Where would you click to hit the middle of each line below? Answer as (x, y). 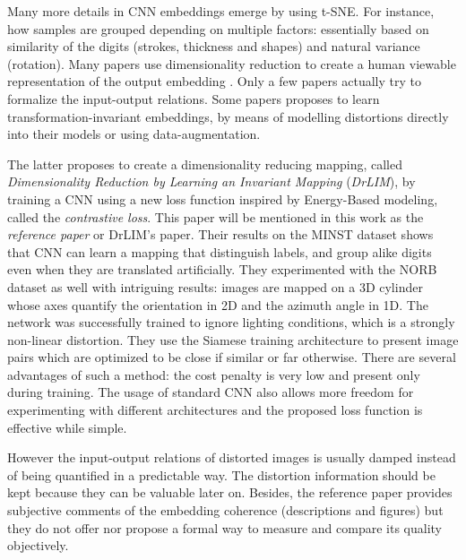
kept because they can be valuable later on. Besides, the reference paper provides (230, 492)
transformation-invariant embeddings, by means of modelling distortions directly (228, 116)
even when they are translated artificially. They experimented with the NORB (222, 269)
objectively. (38, 545)
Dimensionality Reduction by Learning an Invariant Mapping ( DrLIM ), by (211, 181)
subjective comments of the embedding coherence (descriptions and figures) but (225, 510)
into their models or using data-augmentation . (134, 134)
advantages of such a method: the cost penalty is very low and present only (214, 374)
